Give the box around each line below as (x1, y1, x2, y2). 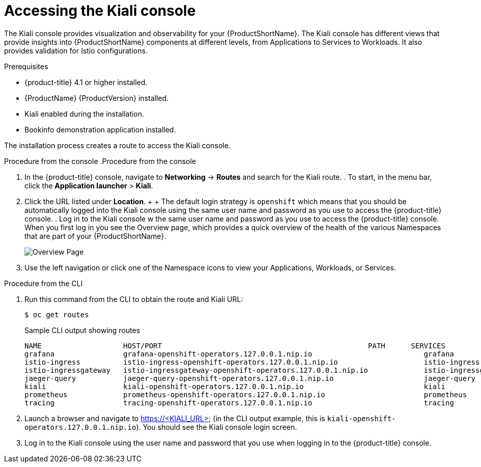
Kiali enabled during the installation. (24, 109, 144, 118)
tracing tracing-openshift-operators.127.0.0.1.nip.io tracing (24, 398, 454, 407)
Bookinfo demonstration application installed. (24, 125, 176, 134)
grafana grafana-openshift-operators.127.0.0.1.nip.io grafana (24, 349, 454, 358)
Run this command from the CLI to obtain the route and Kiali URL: (24, 294, 243, 304)
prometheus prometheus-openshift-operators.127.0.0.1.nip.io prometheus (24, 390, 467, 399)
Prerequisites (4, 62, 48, 71)
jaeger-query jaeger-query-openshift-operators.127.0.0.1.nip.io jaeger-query (24, 374, 476, 382)
